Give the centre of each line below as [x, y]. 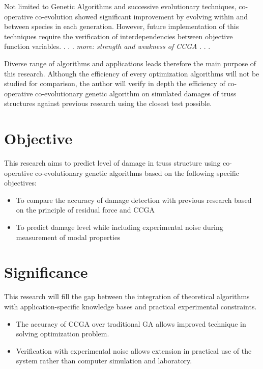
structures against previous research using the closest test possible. [108, 103]
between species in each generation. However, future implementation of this [122, 26]
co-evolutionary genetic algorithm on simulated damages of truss [136, 93]
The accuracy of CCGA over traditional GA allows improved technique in [131, 323]
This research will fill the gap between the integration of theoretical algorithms [127, 296]
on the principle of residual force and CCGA [85, 210]
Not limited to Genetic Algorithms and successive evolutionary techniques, [120, 6]
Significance [46, 272]
